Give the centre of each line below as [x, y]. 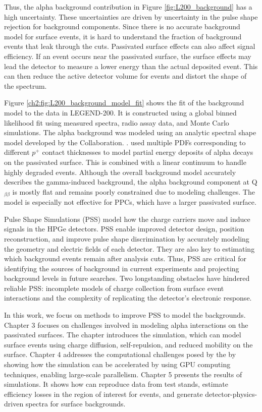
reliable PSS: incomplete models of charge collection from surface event [114, 288]
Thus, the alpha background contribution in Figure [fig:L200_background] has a [128, 7]
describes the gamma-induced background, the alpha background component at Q [131, 182]
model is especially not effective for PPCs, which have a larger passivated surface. [130, 202]
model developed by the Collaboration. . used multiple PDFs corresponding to [125, 142]
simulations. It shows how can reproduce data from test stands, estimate [116, 384]
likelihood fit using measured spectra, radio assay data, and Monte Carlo [117, 122]
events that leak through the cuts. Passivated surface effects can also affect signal [130, 46]
